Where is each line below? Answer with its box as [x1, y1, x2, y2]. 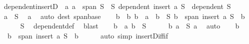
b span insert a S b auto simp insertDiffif [7, 30, 168, 40]
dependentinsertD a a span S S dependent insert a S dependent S [3, 1, 231, 11]
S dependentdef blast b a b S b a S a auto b [20, 20, 239, 31]
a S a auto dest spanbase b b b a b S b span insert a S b [3, 10, 245, 21]
